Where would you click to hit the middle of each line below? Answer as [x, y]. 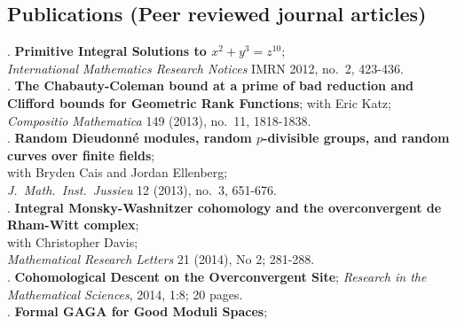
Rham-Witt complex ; [73, 225]
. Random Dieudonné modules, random [130, 138]
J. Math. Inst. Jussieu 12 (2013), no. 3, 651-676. [142, 189]
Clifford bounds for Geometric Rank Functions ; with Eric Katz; [199, 102]
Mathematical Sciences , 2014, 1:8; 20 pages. [125, 294]
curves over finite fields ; [81, 155]
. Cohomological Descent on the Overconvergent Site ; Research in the [217, 276]
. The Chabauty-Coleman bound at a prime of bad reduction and [211, 85]
